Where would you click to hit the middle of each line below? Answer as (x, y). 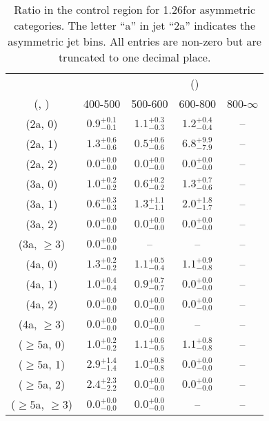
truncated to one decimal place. (134, 57)
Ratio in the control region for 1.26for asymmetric (135, 9)
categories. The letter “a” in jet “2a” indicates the (135, 25)
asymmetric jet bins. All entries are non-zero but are (134, 41)
